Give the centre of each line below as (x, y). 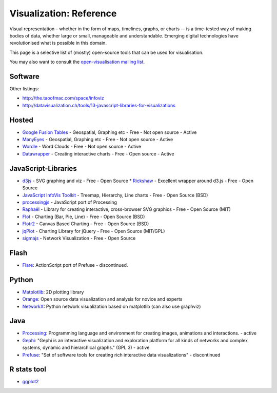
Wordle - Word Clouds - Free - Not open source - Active (82, 147)
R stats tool (28, 369)
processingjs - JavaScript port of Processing (70, 202)
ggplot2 (31, 382)
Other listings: (24, 89)
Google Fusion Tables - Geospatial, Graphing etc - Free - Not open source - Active (110, 132)
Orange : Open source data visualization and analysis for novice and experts (102, 299)
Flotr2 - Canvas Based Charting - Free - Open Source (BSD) (86, 224)
